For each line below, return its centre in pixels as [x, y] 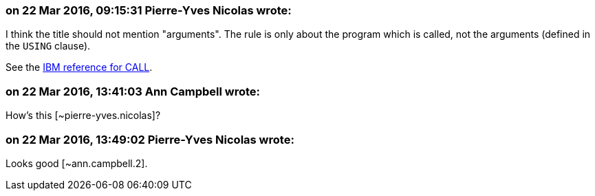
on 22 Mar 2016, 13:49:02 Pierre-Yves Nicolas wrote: [150, 139]
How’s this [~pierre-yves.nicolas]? [83, 116]
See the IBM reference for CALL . [79, 67]
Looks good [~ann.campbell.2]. [77, 163]
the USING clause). [48, 46]
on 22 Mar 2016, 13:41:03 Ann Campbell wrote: [133, 91]
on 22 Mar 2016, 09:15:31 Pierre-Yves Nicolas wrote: [149, 10]
